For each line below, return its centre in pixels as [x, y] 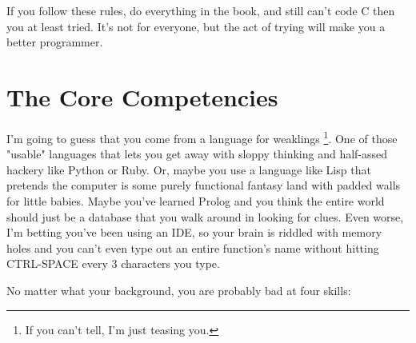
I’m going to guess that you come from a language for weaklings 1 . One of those [202, 137]
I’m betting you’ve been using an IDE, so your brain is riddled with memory [194, 232]
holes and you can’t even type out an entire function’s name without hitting [193, 247]
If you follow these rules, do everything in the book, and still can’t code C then [201, 10]
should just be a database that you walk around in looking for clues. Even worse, [205, 216]
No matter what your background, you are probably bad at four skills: [179, 290]
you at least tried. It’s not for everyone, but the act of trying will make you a [196, 26]
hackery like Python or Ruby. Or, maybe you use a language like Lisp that [189, 169]
